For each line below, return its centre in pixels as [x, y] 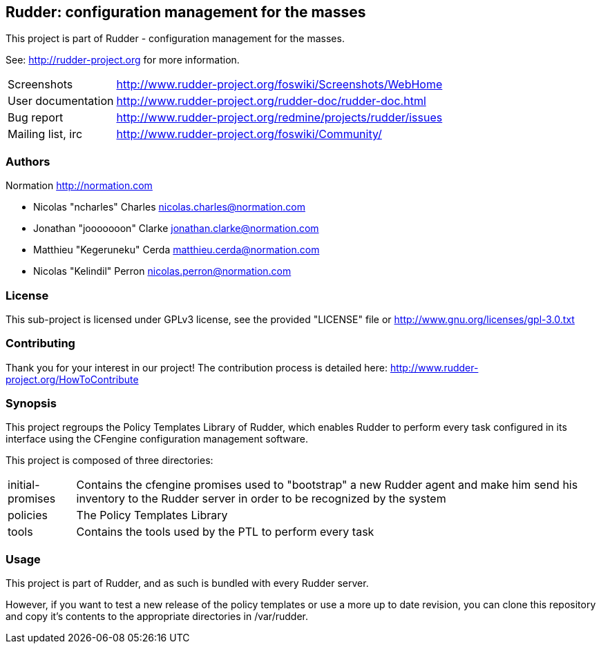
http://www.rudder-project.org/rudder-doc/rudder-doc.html [271, 101]
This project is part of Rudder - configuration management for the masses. [175, 39]
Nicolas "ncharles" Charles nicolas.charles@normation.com [169, 207]
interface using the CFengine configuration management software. [157, 439]
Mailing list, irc [45, 134]
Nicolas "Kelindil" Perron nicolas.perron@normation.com [162, 271]
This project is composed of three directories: [109, 461]
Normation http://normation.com [79, 186]
